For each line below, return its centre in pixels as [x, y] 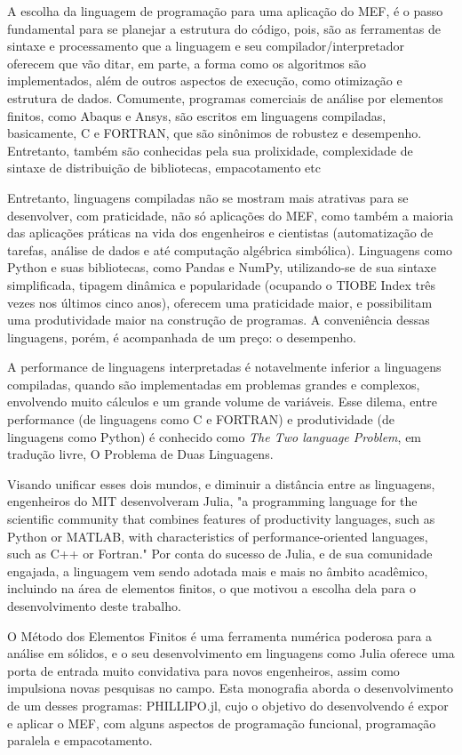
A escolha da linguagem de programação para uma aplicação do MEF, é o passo [225, 11]
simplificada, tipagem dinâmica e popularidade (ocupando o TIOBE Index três [222, 284]
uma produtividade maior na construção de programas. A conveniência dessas [219, 320]
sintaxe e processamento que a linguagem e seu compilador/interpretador [206, 46]
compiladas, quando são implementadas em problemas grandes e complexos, [214, 384]
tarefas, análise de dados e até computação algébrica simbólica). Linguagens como [230, 249]
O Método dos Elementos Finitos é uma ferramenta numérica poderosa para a [220, 635]
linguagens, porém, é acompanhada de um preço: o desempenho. [182, 337]
